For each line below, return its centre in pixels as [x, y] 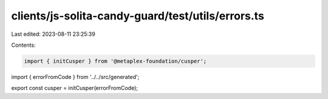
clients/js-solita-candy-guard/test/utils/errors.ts [138, 16]
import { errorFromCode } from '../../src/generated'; [75, 77]
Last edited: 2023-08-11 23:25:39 [53, 34]
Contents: [23, 45]
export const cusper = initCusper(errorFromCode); [74, 88]
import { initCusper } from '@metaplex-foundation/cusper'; [115, 61]
